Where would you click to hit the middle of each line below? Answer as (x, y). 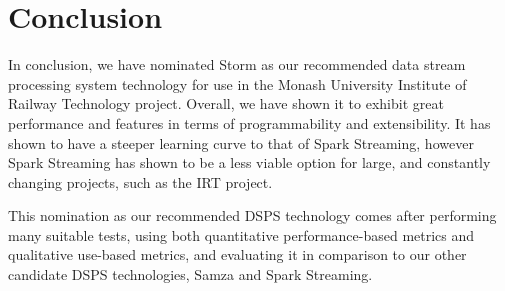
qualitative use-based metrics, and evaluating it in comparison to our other (237, 254)
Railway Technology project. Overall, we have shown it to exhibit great (226, 103)
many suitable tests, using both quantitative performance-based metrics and (241, 234)
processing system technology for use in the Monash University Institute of (237, 83)
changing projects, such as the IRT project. (140, 181)
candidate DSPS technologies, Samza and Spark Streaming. (190, 274)
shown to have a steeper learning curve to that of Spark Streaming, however (241, 142)
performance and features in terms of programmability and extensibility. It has (249, 122)
